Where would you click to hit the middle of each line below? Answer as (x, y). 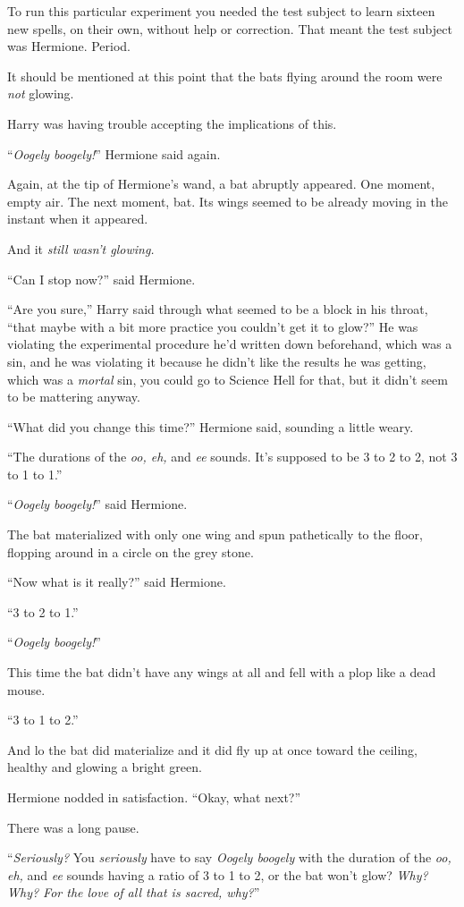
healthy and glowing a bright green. (105, 767)
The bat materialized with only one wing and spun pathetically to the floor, (215, 534)
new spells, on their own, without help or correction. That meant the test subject (230, 28)
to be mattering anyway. (74, 397)
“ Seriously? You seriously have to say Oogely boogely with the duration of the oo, (229, 857)
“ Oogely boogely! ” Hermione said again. (114, 153)
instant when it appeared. (78, 219)
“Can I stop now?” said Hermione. (101, 279)
